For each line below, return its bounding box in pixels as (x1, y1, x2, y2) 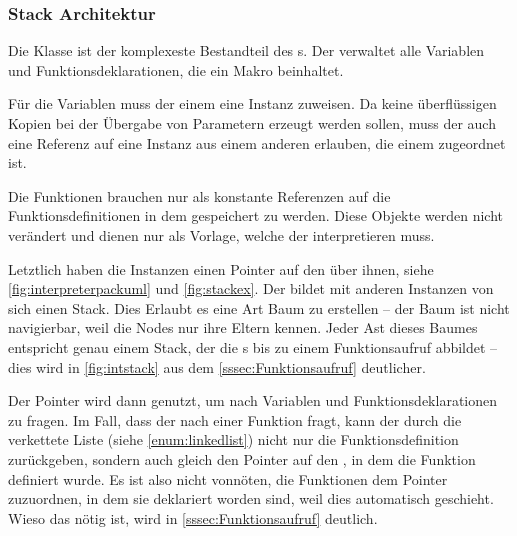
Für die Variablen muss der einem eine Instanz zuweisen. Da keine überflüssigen (8, 93, 497, 114)
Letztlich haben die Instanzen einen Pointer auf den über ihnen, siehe (8, 258, 434, 279)
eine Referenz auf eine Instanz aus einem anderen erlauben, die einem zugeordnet (8, 132, 506, 153)
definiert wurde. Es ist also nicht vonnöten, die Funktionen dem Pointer (8, 468, 448, 489)
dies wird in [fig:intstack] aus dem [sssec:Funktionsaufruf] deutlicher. (8, 356, 426, 377)
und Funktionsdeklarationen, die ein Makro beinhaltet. (8, 59, 344, 80)
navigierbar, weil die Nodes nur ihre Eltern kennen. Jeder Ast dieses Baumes (8, 317, 478, 338)
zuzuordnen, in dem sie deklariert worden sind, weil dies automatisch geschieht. (8, 488, 494, 509)
